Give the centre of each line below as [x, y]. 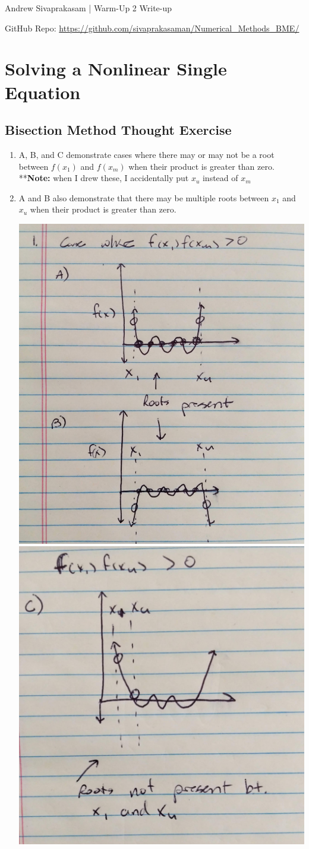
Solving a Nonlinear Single [116, 69]
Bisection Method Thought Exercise [118, 130]
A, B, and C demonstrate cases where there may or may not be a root [146, 154]
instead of [220, 178]
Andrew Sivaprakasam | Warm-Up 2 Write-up [89, 8]
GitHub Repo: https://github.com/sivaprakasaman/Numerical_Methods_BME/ [152, 28]
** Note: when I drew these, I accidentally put [104, 178]
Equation [43, 92]
